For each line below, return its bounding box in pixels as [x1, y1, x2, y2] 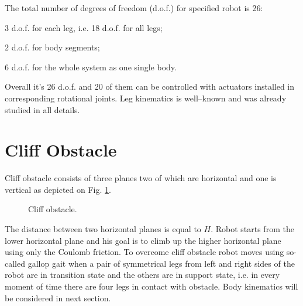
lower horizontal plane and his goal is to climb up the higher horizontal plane [5, 234, 281, 246]
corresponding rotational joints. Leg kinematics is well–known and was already [5, 91, 287, 104]
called [5, 257, 25, 269]
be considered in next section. [5, 291, 111, 304]
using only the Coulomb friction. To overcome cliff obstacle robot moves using [5, 246, 284, 258]
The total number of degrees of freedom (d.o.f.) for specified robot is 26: [5, 2, 263, 13]
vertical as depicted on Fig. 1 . [5, 183, 111, 195]
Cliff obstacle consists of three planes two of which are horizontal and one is [5, 172, 277, 184]
